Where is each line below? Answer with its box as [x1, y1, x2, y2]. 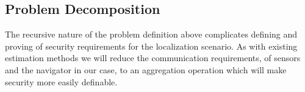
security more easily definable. [5, 75, 118, 88]
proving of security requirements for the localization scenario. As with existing [5, 39, 298, 52]
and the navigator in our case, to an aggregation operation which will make [5, 63, 287, 76]
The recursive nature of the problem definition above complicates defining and [5, 28, 298, 41]
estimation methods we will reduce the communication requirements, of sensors [5, 51, 301, 64]
